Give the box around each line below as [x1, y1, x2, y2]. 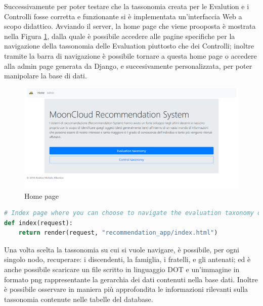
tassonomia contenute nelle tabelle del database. [4, 293, 153, 304]
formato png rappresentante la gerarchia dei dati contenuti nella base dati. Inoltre [4, 274, 258, 284]
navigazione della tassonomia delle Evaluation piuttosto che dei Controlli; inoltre [4, 40, 254, 51]
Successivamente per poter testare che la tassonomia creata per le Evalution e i [4, 1, 249, 11]
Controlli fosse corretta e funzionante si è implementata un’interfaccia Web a [4, 11, 242, 21]
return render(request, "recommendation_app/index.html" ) [18, 229, 218, 237]
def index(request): [4, 219, 73, 227]
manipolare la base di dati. [4, 70, 87, 81]
